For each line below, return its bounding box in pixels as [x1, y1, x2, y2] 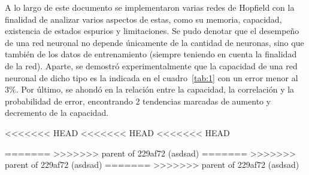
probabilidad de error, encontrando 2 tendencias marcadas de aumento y [5, 94, 271, 107]
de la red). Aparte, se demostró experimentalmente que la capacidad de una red [5, 59, 298, 72]
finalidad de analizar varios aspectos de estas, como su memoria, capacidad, [5, 13, 282, 25]
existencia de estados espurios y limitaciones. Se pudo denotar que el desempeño [5, 24, 299, 37]
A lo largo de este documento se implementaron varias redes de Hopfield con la [5, 1, 295, 13]
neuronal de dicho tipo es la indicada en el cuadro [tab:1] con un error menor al [5, 71, 298, 84]
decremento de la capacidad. [5, 106, 109, 119]
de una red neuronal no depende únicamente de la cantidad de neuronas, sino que [5, 36, 304, 48]
